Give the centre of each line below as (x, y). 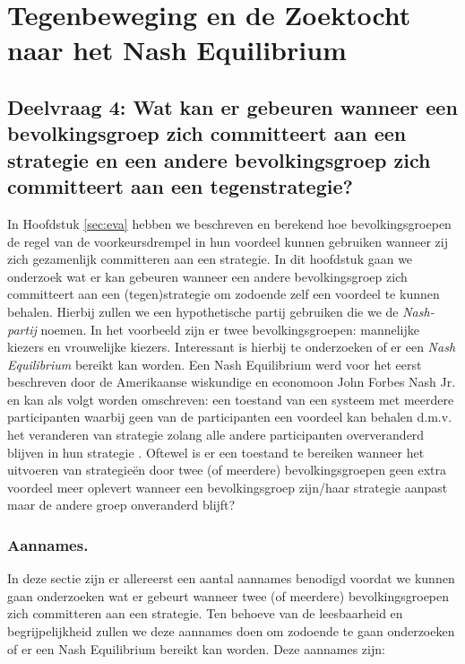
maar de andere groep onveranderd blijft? (121, 505)
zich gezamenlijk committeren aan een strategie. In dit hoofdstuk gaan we (210, 259)
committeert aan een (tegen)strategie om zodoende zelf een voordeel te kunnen (224, 294)
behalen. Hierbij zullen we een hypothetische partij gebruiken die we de (203, 311)
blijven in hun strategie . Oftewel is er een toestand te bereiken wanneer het (216, 452)
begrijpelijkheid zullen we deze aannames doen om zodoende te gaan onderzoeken (231, 631)
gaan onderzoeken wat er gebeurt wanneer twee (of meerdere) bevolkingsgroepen (228, 595)
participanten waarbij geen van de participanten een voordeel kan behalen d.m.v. (230, 417)
